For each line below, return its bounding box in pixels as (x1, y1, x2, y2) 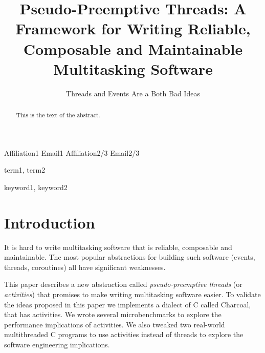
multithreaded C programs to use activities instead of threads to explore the (4, 329, 244, 340)
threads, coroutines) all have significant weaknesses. (4, 261, 166, 272)
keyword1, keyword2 (4, 181, 68, 192)
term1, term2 (4, 164, 46, 175)
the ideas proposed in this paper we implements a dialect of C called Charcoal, (4, 299, 251, 309)
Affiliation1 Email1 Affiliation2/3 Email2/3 (4, 147, 140, 158)
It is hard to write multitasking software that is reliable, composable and (4, 241, 232, 252)
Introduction (4, 212, 95, 233)
